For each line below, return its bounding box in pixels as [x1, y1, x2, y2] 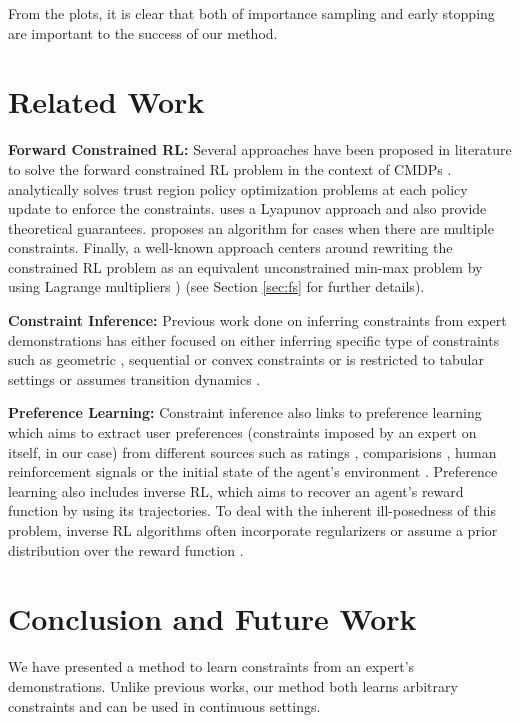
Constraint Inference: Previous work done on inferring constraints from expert [8, 310, 507, 331]
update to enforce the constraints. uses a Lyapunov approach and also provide [8, 198, 487, 219]
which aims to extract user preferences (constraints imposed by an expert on [8, 422, 477, 443]
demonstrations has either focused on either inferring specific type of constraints [8, 329, 500, 350]
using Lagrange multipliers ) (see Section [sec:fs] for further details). [8, 276, 425, 297]
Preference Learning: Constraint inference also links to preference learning [8, 402, 482, 423]
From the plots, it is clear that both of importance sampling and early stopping [8, 3, 495, 23]
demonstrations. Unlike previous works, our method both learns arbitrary [8, 675, 458, 696]
